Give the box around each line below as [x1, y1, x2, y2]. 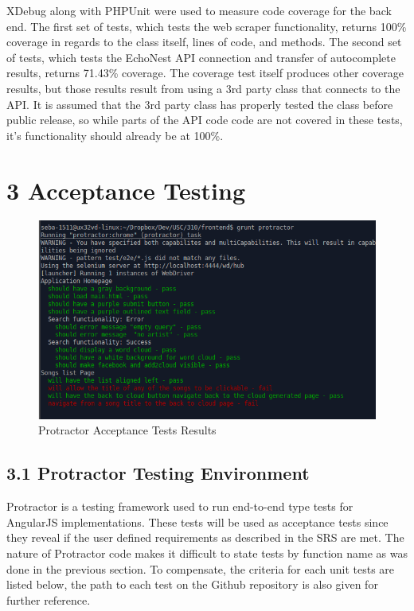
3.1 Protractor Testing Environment [6, 461, 310, 485]
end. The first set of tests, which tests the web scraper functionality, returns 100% [6, 18, 407, 34]
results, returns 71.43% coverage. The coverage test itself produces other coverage [6, 64, 404, 81]
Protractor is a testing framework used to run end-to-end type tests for [6, 498, 353, 515]
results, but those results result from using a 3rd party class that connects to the [6, 80, 400, 96]
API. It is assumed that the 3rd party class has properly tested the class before [6, 95, 393, 112]
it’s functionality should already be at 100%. [6, 126, 224, 143]
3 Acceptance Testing [6, 173, 245, 206]
